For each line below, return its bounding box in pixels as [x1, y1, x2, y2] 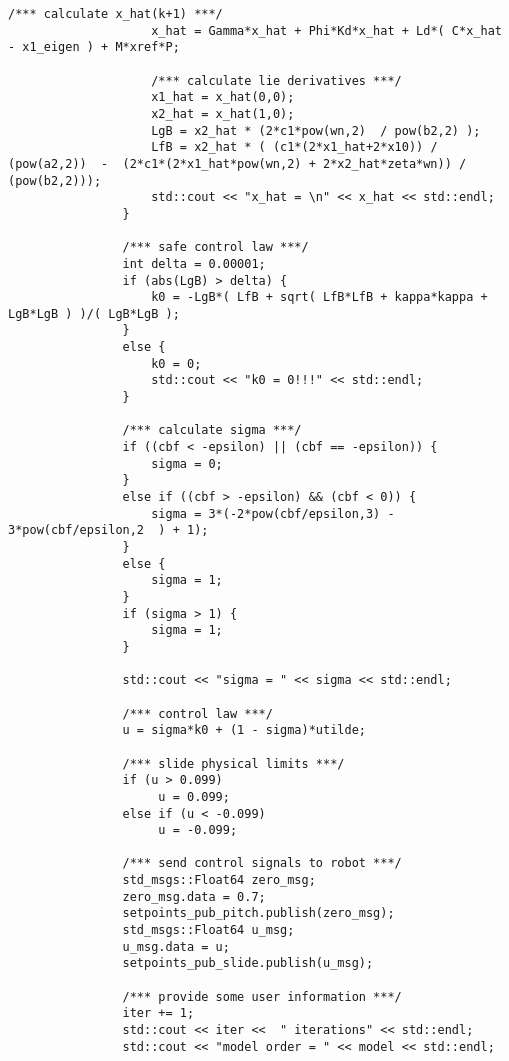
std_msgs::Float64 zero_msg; [122, 873, 316, 888]
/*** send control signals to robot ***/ [122, 856, 402, 871]
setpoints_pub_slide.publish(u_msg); [122, 956, 374, 971]
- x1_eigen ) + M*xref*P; [8, 40, 180, 55]
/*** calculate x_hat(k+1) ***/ [8, 7, 223, 21]
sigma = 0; [151, 456, 223, 471]
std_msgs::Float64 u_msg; [122, 923, 295, 938]
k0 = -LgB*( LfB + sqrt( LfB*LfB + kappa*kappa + [151, 290, 488, 305]
